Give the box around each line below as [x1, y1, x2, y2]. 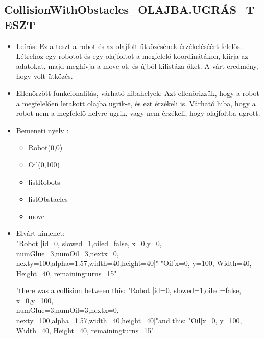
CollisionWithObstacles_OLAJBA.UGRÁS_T [4, 2, 255, 17]
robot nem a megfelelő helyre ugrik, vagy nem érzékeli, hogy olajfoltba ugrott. [16, 108, 260, 118]
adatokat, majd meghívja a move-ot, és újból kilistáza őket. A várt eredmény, [16, 60, 258, 71]
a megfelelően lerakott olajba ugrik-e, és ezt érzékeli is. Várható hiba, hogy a [16, 98, 256, 108]
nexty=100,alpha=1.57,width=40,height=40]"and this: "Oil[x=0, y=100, [16, 315, 242, 326]
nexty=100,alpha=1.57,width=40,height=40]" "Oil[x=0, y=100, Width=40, [16, 258, 252, 269]
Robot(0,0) [28, 142, 63, 153]
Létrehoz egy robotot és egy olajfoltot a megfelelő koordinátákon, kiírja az [16, 51, 248, 61]
